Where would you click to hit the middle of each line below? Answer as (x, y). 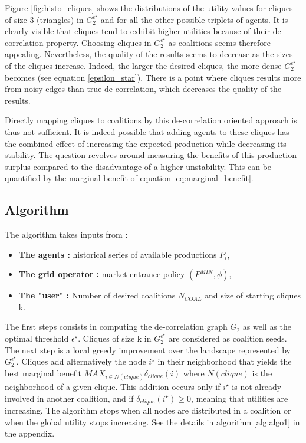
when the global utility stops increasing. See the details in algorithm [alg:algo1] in (152, 421)
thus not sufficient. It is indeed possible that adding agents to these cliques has (147, 131)
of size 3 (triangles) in (44, 19)
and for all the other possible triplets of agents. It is (194, 19)
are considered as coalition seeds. (228, 338)
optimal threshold (37, 338)
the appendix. (30, 433)
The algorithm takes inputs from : (66, 234)
